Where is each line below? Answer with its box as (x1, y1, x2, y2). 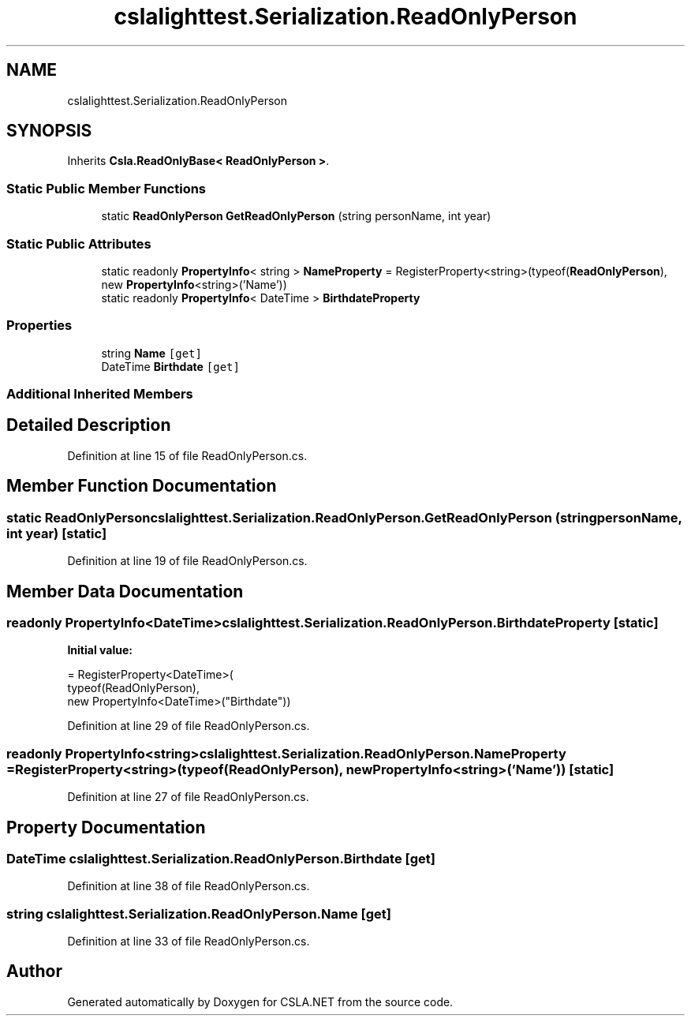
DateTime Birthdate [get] (101, 359, 240, 373)
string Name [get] (101, 346, 202, 360)
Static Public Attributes (6, 235, 151, 252)
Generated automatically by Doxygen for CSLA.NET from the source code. (67, 994, 454, 1009)
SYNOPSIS (6, 121, 92, 141)
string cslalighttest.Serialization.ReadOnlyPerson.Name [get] (6, 905, 391, 922)
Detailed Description (6, 415, 171, 436)
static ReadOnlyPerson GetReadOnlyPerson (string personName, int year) (101, 209, 491, 223)
